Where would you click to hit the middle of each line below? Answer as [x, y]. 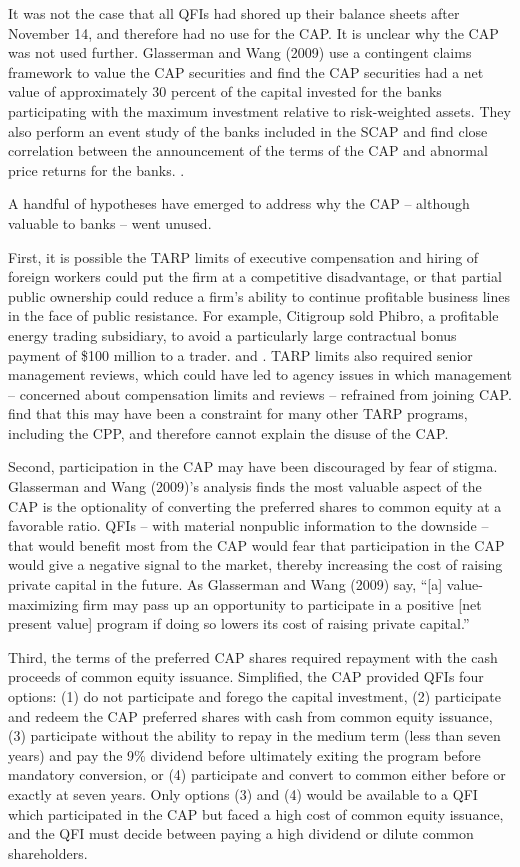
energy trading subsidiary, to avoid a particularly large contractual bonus [232, 334]
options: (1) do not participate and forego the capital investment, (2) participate [255, 696]
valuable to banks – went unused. [110, 222]
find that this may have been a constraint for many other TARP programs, [238, 413]
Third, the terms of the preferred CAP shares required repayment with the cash [253, 656]
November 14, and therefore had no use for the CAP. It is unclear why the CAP [253, 32]
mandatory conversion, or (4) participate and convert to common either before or [257, 774]
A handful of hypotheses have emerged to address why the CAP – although [239, 203]
